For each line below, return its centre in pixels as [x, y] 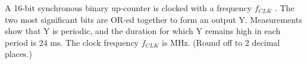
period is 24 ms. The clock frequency [72, 42]
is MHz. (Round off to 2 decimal [221, 42]
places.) [18, 54]
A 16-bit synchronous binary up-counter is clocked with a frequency [128, 8]
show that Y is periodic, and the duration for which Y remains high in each [143, 31]
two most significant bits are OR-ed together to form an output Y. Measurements [153, 19]
